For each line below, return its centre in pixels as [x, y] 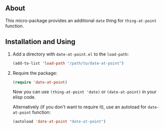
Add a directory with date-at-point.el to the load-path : [71, 54]
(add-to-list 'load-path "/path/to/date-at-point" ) [68, 63]
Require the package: [35, 73]
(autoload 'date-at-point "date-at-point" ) [59, 122]
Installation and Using [40, 42]
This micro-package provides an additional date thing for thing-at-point [81, 20]
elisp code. [24, 97]
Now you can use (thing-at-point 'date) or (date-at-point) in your [85, 92]
